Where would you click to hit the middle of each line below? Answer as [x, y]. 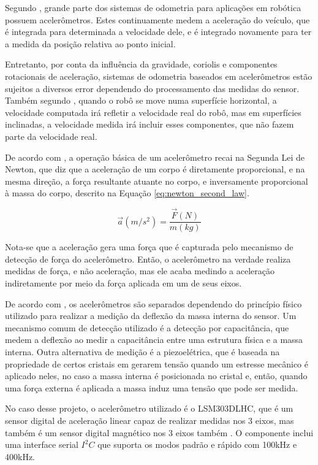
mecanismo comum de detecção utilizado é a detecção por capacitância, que [147, 327]
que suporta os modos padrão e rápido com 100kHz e [197, 444]
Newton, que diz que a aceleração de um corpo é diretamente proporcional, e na [155, 169]
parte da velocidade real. [51, 136]
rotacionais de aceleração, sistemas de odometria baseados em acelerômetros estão [159, 76]
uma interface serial [42, 444]
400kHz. [20, 456]
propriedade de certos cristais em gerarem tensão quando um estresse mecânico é [157, 363]
